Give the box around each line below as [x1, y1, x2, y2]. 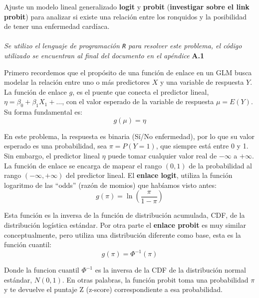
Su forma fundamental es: [4, 107, 82, 117]
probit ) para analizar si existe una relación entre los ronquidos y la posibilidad [4, 11, 247, 21]
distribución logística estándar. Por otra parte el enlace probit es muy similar [4, 219, 247, 230]
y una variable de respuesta [160, 77, 244, 87]
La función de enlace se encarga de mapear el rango [4, 160, 162, 170]
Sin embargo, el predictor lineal [4, 150, 100, 160]
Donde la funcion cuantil [4, 265, 79, 275]
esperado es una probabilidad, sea [4, 141, 107, 151]
